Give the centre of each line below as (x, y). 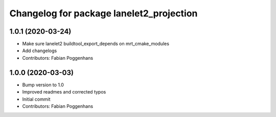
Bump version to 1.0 (43, 85)
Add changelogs (40, 51)
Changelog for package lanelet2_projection (103, 13)
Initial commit (36, 99)
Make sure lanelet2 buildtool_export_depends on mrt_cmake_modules (96, 44)
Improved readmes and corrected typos (64, 92)
